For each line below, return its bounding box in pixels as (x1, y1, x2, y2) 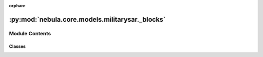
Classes (9, 43, 26, 49)
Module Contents (9, 30, 51, 37)
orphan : (9, 3, 26, 8)
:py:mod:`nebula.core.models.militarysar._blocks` (9, 15, 166, 24)
